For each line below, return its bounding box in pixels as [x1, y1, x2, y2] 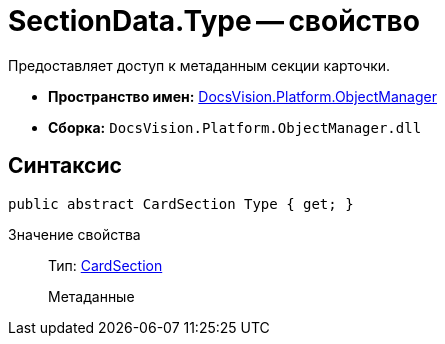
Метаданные [48, 287, 135, 305]
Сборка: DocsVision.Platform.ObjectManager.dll [48, 118, 422, 136]
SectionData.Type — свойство [8, 4, 420, 38]
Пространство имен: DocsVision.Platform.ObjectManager [48, 87, 437, 105]
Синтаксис [8, 153, 122, 179]
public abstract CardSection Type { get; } [8, 195, 354, 212]
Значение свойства [8, 225, 141, 243]
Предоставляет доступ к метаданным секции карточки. [8, 56, 391, 74]
